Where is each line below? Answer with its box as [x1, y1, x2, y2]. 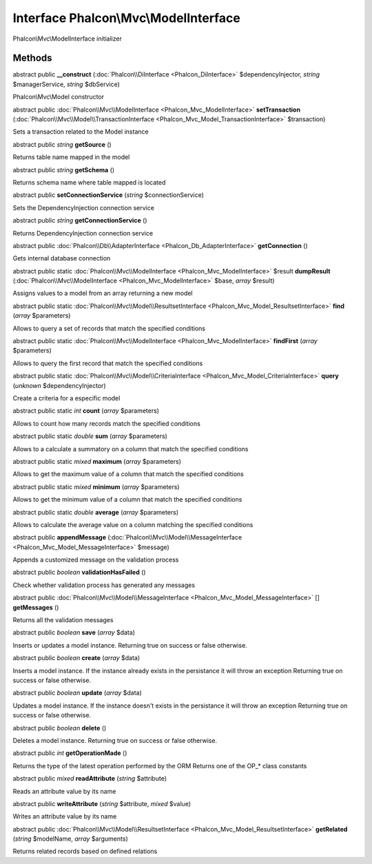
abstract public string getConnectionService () [12, 216, 147, 225]
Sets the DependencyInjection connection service [12, 203, 155, 212]
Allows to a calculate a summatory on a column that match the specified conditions [12, 444, 249, 453]
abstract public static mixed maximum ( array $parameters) [12, 457, 182, 465]
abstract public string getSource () [12, 140, 112, 148]
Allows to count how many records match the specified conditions [12, 419, 201, 427]
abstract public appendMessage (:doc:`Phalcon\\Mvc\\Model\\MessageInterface [12, 533, 242, 542]
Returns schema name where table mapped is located [12, 178, 166, 186]
